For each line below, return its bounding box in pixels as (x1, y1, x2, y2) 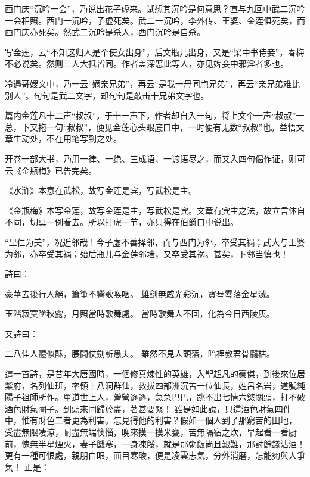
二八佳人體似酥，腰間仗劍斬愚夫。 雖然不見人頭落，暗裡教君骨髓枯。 (5, 347, 275, 360)
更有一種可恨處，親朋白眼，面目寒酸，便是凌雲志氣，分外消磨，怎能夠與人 (5, 449, 297, 462)
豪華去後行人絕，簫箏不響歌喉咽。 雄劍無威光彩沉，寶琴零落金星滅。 (5, 287, 275, 300)
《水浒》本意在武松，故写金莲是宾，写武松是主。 (5, 184, 197, 197)
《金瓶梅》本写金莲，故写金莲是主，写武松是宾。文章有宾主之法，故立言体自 (5, 204, 305, 216)
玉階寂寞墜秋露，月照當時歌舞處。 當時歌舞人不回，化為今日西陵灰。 (5, 307, 275, 320)
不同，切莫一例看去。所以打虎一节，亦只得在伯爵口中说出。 (5, 216, 238, 228)
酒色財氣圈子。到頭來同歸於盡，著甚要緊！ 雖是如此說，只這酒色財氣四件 (5, 402, 292, 414)
